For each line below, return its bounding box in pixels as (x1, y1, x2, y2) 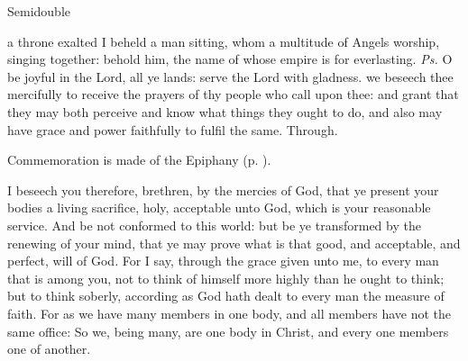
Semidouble (7, 2, 71, 20)
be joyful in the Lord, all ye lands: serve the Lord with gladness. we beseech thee (7, 67, 454, 86)
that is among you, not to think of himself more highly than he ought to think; (7, 268, 445, 287)
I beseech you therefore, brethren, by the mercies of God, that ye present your (7, 180, 439, 199)
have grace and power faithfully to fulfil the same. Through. (7, 120, 338, 139)
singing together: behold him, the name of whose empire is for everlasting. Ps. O (7, 50, 453, 68)
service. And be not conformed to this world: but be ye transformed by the (7, 215, 421, 234)
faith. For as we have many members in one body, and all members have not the (7, 303, 452, 322)
